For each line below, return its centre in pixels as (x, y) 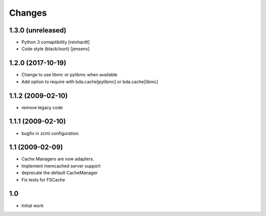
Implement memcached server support (61, 166)
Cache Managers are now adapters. (58, 159)
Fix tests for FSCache (43, 180)
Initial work (33, 205)
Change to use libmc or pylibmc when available (69, 75)
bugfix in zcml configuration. (50, 133)
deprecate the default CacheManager (60, 173)
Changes (28, 13)
